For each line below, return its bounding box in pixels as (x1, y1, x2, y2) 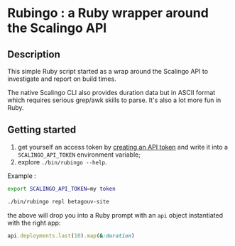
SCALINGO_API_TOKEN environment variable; (17, 150, 141, 159)
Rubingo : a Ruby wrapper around (7, 5, 209, 21)
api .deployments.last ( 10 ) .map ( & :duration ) (7, 232, 135, 239)
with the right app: (7, 218, 61, 227)
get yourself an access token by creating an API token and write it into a (17, 142, 229, 151)
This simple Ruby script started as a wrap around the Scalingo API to (7, 67, 208, 75)
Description (7, 48, 60, 60)
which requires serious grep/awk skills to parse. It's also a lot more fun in (7, 96, 222, 104)
